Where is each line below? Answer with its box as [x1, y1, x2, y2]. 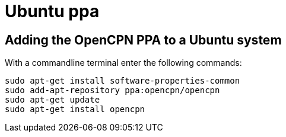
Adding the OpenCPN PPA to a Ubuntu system [5, 32, 282, 47]
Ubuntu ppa [5, 1, 100, 21]
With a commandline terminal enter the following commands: [5, 58, 242, 68]
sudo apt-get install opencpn [5, 104, 145, 114]
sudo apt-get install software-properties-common [5, 76, 240, 86]
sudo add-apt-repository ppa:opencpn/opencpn [5, 85, 220, 95]
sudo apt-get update [5, 95, 100, 105]
